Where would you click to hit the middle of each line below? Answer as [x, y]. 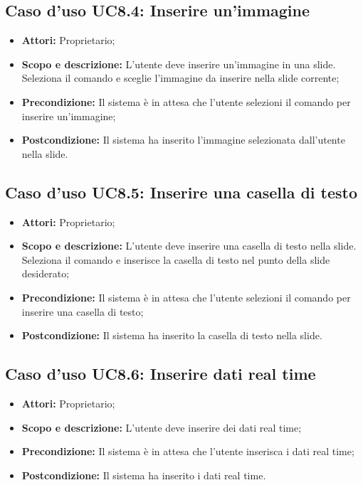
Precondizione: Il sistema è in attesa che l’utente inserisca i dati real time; [188, 451]
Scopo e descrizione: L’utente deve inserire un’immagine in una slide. [179, 64]
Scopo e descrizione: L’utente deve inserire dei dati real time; [162, 427]
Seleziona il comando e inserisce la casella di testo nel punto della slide [176, 259]
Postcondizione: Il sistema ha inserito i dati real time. [144, 475]
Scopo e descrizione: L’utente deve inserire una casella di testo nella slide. [189, 246]
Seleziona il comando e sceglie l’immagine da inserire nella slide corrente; [180, 78]
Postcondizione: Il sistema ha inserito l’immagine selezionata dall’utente [183, 140]
